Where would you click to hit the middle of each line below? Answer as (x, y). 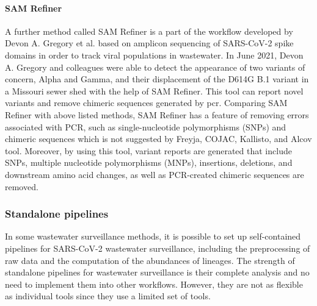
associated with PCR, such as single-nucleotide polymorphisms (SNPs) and (146, 126)
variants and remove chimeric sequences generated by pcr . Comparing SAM (146, 103)
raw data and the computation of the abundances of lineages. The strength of (150, 260)
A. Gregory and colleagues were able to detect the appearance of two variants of (155, 67)
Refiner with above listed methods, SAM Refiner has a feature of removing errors (157, 114)
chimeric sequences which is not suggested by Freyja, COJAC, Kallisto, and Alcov (158, 139)
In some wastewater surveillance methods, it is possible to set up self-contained (153, 236)
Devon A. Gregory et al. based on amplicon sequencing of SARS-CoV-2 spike (149, 43)
